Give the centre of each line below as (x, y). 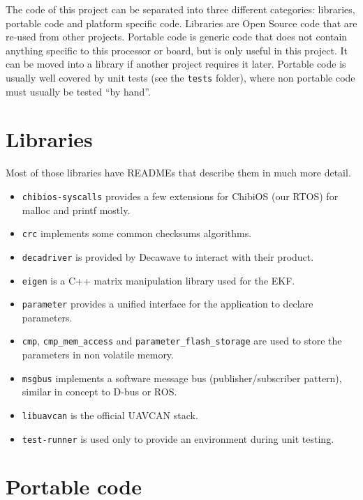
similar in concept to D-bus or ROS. (99, 392)
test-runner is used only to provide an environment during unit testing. (178, 438)
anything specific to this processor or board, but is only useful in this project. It (177, 50)
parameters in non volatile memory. (98, 355)
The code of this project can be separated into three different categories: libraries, (180, 9)
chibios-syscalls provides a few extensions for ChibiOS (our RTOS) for (180, 196)
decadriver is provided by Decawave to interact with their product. (168, 256)
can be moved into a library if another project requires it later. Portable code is (176, 64)
